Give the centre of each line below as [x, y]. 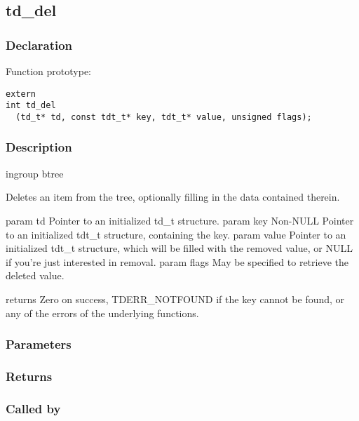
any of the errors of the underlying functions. [102, 313]
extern [21, 94]
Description [39, 147]
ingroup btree [35, 173]
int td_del [31, 106]
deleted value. [35, 275]
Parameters [39, 344]
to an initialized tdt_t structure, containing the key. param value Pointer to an [176, 234]
